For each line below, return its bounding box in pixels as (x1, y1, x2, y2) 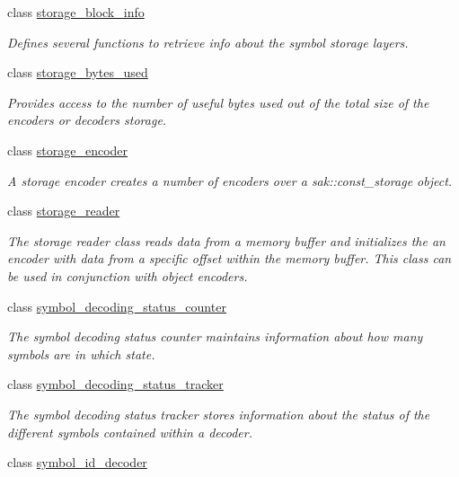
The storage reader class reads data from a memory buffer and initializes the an (7, 231, 446, 250)
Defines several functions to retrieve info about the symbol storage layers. (7, 32, 409, 51)
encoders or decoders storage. (7, 110, 167, 129)
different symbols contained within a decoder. (7, 422, 253, 441)
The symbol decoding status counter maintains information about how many (7, 327, 423, 346)
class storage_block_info (7, 3, 145, 21)
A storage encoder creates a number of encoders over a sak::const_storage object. (7, 171, 453, 190)
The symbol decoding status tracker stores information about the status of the (7, 404, 430, 423)
